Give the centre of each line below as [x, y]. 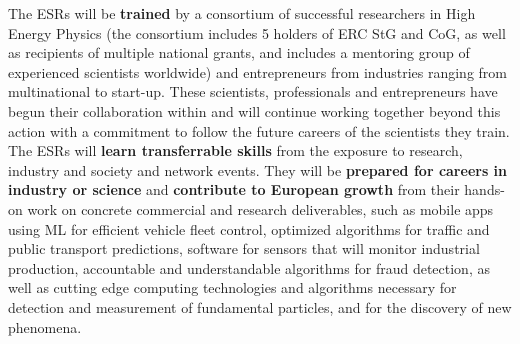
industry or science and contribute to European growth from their [234, 189]
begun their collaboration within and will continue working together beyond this [254, 110]
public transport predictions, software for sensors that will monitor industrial [244, 248]
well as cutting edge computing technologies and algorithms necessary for [232, 287]
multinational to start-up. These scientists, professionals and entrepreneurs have [253, 91]
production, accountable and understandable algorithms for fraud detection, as [249, 267]
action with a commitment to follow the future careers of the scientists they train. [259, 130]
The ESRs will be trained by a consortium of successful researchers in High [242, 13]
